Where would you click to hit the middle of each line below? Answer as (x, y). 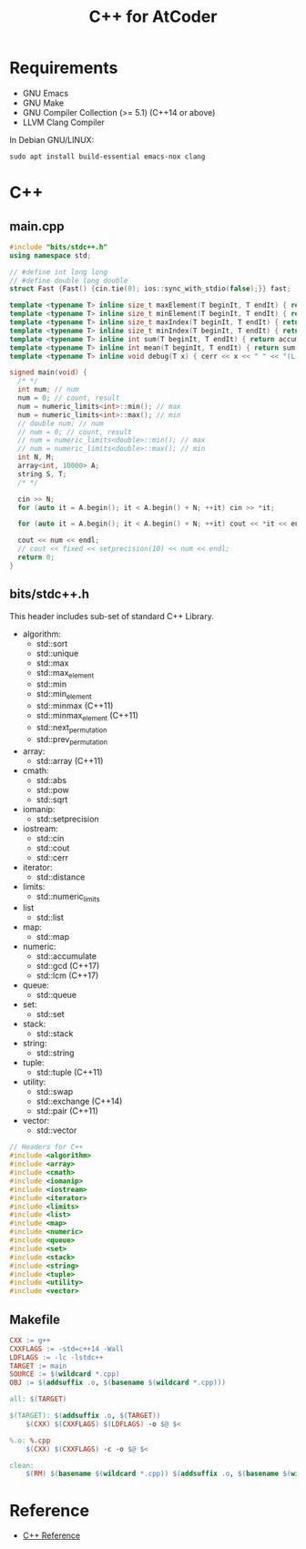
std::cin (50, 838)
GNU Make (43, 103)
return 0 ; (36, 557)
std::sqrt (52, 800)
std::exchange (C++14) (79, 1101)
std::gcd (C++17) (68, 966)
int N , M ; (36, 457)
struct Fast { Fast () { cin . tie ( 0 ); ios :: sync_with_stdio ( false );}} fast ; (150, 289)
